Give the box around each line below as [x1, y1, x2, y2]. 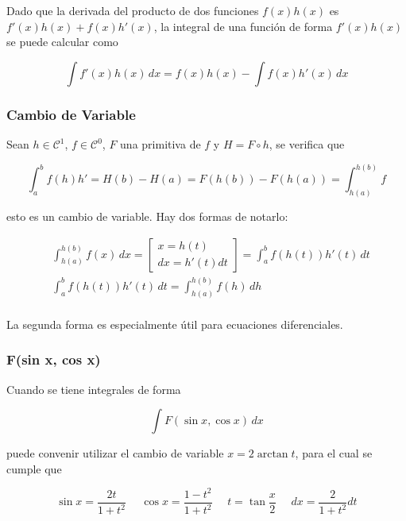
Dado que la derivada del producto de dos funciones [6, 2, 259, 18]
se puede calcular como [6, 33, 118, 50]
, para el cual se [295, 445, 373, 461]
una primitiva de [120, 136, 201, 152]
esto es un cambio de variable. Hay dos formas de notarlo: [6, 207, 288, 224]
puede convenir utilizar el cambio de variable [6, 445, 224, 461]
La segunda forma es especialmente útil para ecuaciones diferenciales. [6, 315, 343, 332]
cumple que [6, 460, 62, 477]
